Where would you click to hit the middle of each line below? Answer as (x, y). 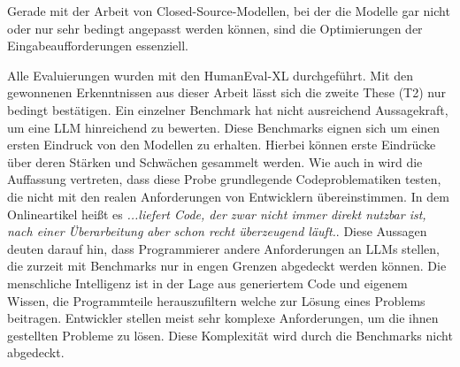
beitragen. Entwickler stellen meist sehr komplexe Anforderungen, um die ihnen (223, 318)
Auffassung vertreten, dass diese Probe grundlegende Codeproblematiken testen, (224, 179)
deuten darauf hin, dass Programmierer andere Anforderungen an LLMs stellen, (223, 248)
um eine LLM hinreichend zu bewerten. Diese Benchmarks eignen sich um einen (224, 127)
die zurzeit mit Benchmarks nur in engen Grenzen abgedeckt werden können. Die (227, 266)
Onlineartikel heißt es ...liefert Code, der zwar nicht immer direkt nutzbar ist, (217, 214)
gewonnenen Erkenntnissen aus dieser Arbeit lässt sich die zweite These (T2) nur (226, 92)
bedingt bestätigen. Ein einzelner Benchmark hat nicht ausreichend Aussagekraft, (228, 109)
